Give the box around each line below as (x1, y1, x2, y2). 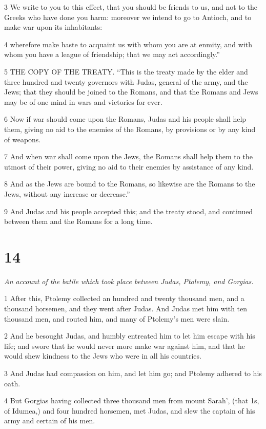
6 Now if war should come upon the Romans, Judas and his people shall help (4, 114, 247, 124)
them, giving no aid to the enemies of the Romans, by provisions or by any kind (4, 123, 256, 134)
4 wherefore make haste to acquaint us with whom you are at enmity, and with (4, 39, 253, 49)
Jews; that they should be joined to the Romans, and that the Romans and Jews (4, 86, 258, 97)
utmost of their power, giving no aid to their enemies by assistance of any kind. (4, 161, 254, 172)
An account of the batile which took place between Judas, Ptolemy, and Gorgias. (4, 275, 254, 286)
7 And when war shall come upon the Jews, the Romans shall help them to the (4, 151, 253, 162)
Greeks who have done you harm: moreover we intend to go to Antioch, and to (4, 11, 252, 22)
